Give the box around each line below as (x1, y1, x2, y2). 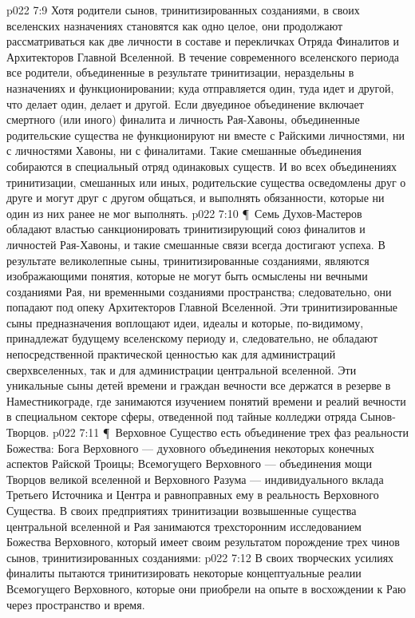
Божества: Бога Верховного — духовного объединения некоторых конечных (6, 439, 374, 456)
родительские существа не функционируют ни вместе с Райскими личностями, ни (6, 126, 405, 143)
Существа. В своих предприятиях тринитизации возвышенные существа (6, 502, 357, 518)
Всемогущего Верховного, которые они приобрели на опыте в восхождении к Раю (6, 580, 406, 596)
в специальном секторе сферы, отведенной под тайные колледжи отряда (6, 408, 357, 425)
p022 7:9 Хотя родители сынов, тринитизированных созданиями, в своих (6, 2, 360, 18)
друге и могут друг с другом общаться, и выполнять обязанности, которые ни (6, 189, 385, 206)
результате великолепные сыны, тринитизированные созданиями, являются (6, 252, 370, 268)
